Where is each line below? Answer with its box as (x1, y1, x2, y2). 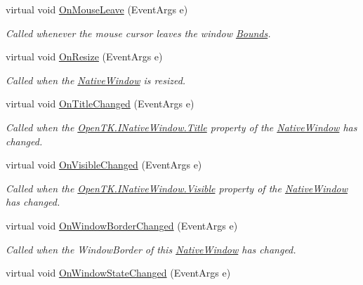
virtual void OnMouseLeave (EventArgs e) (6, 2, 188, 16)
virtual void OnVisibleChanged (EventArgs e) (6, 157, 202, 172)
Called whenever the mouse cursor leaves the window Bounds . (6, 25, 271, 40)
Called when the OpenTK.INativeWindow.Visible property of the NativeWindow (6, 180, 348, 195)
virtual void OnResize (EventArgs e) (6, 49, 163, 64)
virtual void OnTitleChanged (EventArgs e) (6, 96, 194, 111)
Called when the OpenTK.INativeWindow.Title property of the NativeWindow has (6, 119, 357, 134)
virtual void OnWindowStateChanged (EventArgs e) (6, 265, 231, 280)
